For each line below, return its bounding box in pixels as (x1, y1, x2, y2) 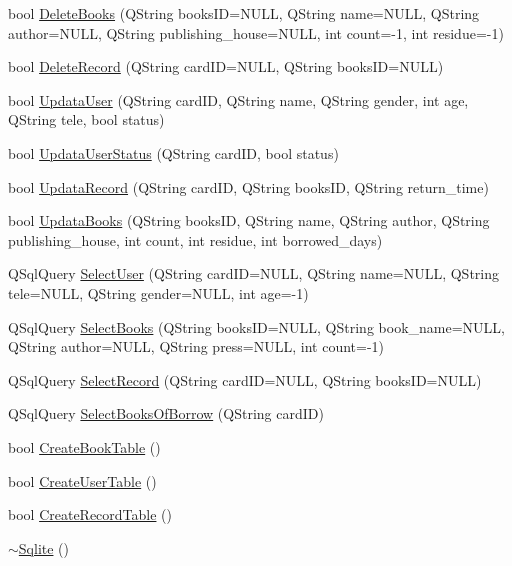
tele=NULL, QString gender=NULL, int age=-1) (8, 282, 309, 303)
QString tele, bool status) (8, 109, 165, 130)
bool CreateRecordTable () (8, 504, 173, 525)
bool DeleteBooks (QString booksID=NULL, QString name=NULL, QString (8, 3, 480, 23)
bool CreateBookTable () (8, 436, 161, 457)
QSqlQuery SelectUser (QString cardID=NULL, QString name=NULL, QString (8, 263, 499, 284)
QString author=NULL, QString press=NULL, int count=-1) (8, 336, 385, 357)
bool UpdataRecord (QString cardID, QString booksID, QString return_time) (8, 176, 489, 197)
